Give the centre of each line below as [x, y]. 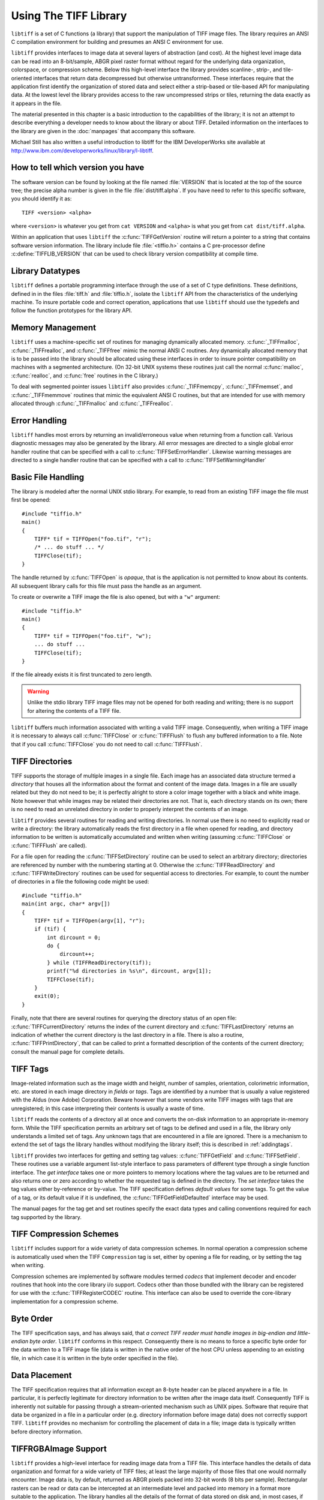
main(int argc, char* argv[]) [66, 904]
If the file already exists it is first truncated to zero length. [82, 674]
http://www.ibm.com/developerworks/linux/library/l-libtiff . [82, 151]
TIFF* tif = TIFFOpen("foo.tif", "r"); [93, 539]
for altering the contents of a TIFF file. [74, 710]
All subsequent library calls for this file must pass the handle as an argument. [106, 586]
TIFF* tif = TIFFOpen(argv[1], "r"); [89, 920]
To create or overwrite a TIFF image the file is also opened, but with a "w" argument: [115, 597]
